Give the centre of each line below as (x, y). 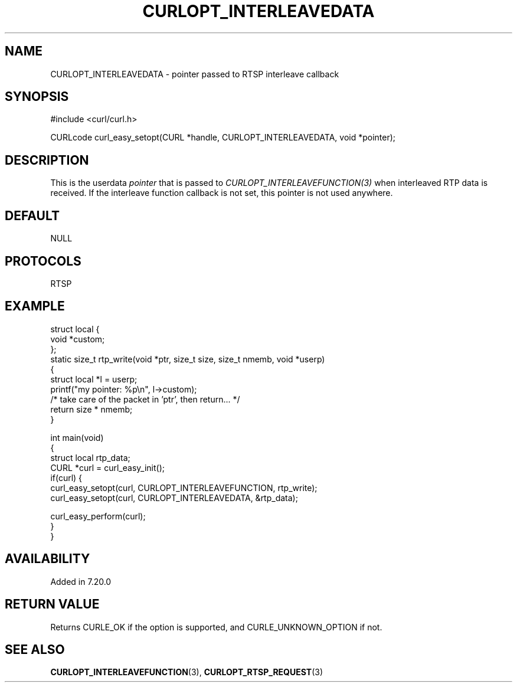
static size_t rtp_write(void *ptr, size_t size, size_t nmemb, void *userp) (188, 359)
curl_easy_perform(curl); (98, 516)
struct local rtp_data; (90, 457)
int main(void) (77, 437)
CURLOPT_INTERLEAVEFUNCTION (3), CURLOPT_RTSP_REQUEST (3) (187, 672)
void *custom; (78, 339)
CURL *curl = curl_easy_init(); (107, 467)
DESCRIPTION (47, 160)
